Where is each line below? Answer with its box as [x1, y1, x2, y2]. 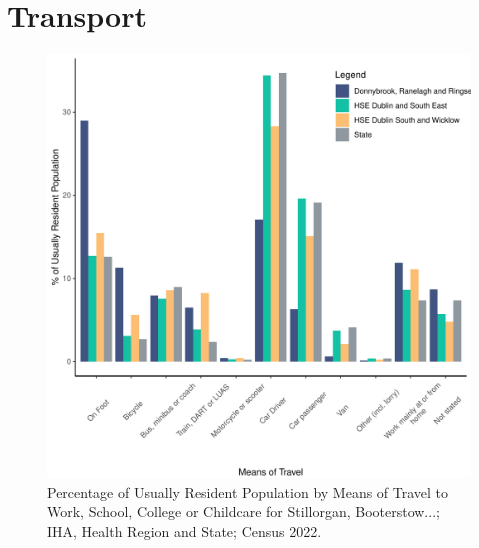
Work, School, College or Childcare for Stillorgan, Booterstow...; [47, 501, 440, 522]
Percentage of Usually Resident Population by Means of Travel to [47, 481, 449, 502]
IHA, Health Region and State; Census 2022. [47, 520, 322, 541]
